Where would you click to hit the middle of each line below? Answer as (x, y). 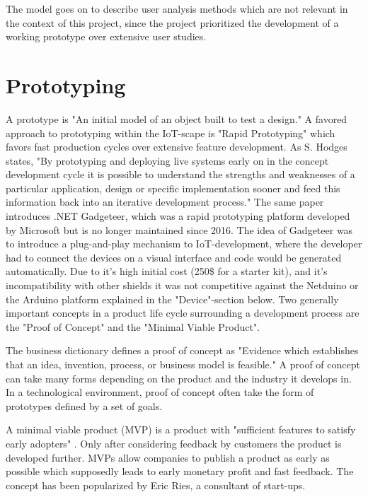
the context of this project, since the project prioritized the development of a (172, 22)
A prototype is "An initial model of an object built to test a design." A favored (177, 118)
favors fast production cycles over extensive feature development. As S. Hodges (177, 147)
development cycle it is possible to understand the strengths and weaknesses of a (180, 174)
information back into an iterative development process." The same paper (165, 202)
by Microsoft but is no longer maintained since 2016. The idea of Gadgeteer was (179, 229)
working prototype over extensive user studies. (106, 36)
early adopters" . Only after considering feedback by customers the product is (174, 443)
